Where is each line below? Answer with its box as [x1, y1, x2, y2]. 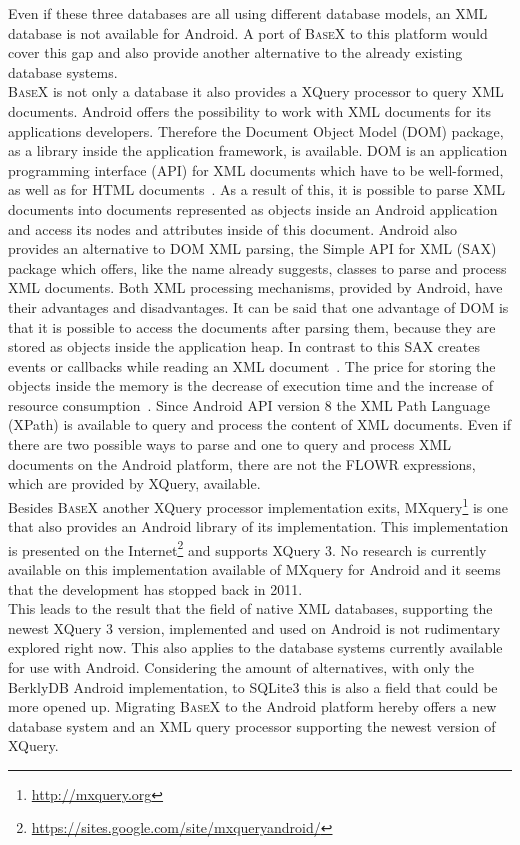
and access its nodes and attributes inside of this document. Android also [8, 218, 458, 239]
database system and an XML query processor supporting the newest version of [8, 715, 496, 736]
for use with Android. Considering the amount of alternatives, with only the [8, 656, 474, 677]
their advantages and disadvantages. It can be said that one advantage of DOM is [8, 296, 509, 317]
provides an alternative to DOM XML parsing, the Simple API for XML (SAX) [8, 238, 497, 259]
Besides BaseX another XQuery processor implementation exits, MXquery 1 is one [8, 493, 509, 517]
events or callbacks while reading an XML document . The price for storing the [8, 355, 496, 376]
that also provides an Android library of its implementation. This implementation [8, 516, 509, 537]
